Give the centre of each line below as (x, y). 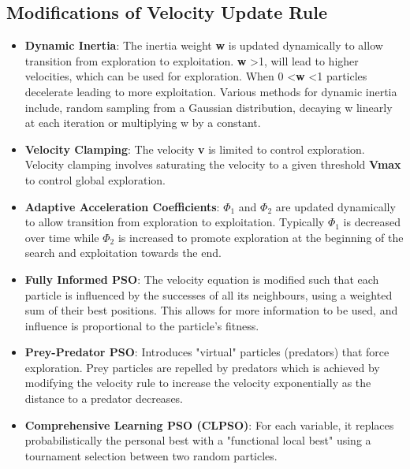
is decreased (372, 222)
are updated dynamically (335, 206)
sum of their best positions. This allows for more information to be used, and (211, 310)
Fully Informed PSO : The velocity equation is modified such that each (202, 279)
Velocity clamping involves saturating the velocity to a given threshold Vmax (213, 164)
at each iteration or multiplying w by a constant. (143, 123)
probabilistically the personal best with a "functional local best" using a (198, 440)
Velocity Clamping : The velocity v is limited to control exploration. (195, 149)
